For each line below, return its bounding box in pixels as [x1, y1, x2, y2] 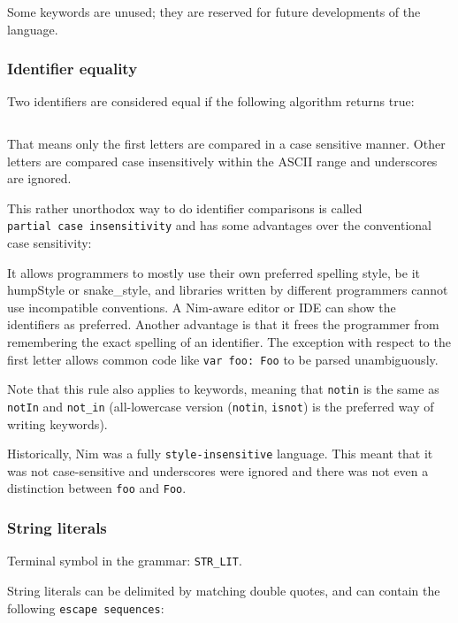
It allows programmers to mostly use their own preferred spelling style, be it [7, 263, 420, 281]
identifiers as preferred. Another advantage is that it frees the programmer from [7, 315, 439, 334]
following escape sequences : [7, 598, 164, 617]
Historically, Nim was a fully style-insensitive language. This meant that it [7, 444, 433, 463]
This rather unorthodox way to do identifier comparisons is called [7, 198, 363, 217]
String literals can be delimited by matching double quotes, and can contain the [7, 581, 440, 599]
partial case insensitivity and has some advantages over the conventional [7, 216, 431, 235]
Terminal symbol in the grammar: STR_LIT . [7, 551, 242, 570]
